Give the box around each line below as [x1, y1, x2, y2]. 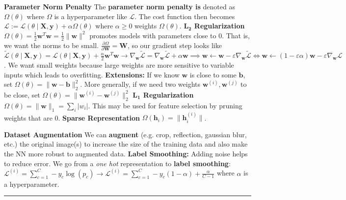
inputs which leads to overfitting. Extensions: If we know [4, 69, 180, 79]
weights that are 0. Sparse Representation [4, 112, 140, 123]
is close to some [189, 69, 237, 79]
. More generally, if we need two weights [80, 79, 200, 89]
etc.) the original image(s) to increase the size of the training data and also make [4, 139, 248, 149]
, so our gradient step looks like [127, 40, 222, 50]
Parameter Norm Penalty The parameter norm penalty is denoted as [4, 1, 235, 11]
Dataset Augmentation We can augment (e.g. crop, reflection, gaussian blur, [4, 129, 247, 139]
